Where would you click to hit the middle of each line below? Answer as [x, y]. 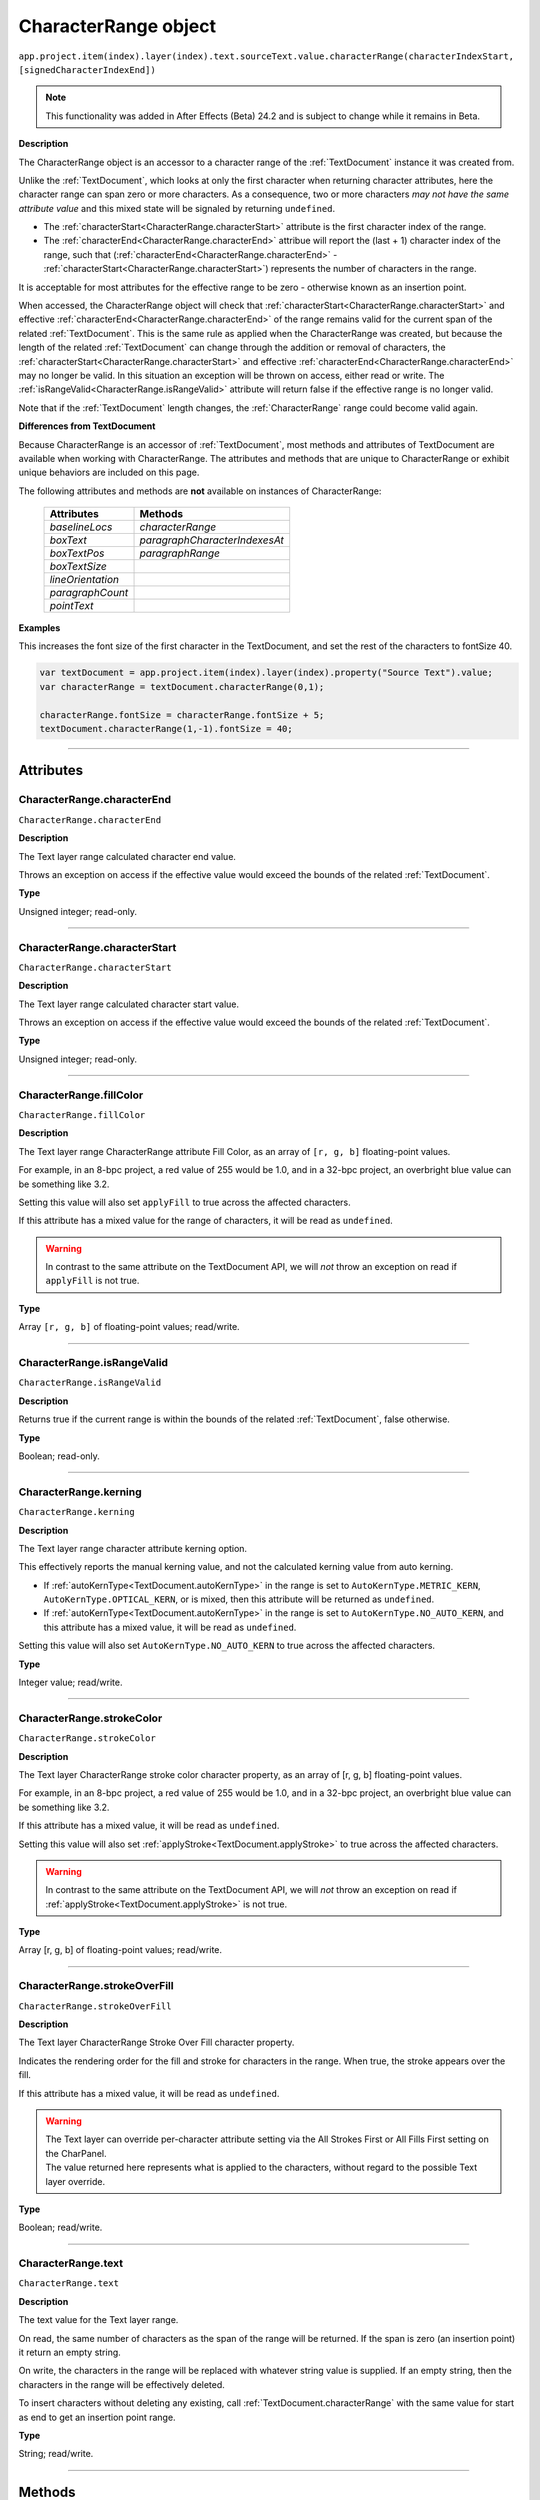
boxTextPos [77, 553]
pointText [71, 606]
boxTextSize [78, 567]
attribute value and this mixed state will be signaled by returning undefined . [176, 208]
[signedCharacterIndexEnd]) [87, 69]
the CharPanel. [76, 2153]
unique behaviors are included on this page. [109, 472]
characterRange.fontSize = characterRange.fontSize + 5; [182, 714]
